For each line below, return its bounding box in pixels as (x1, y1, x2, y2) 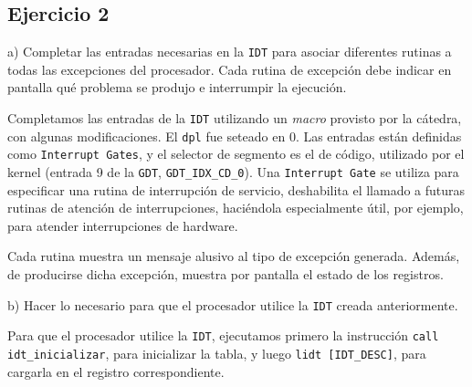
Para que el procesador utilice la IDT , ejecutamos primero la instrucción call (7, 326, 439, 345)
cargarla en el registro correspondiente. (7, 361, 225, 381)
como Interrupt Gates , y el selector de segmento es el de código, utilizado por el (7, 144, 465, 163)
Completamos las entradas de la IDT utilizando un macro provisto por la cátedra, (7, 109, 462, 128)
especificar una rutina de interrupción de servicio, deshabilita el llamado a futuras (7, 180, 466, 199)
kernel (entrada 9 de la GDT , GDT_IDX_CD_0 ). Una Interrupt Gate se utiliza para (7, 162, 459, 182)
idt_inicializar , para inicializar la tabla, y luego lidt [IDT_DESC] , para (7, 343, 426, 362)
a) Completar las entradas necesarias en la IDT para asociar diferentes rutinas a (7, 42, 452, 61)
